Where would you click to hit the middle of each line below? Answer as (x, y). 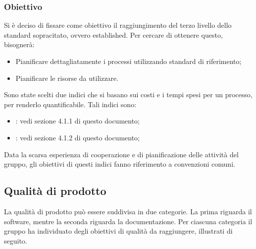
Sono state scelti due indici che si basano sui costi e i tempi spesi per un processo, (128, 94)
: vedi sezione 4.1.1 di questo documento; (77, 121)
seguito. (16, 240)
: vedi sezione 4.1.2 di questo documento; (77, 137)
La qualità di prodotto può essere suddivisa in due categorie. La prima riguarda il (128, 211)
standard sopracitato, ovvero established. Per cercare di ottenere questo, (113, 34)
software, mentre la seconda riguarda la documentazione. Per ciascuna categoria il (128, 221)
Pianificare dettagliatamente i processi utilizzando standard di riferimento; (128, 61)
